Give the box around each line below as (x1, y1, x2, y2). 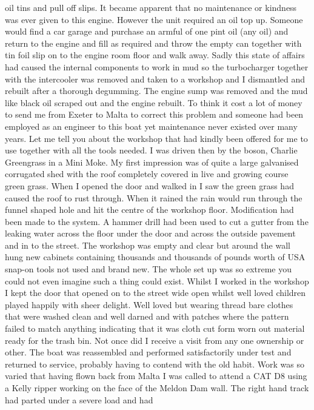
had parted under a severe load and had (5, 393, 153, 406)
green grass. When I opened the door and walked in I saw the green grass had (5, 179, 294, 192)
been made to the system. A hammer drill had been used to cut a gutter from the (5, 215, 309, 227)
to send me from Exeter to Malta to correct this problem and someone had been (5, 108, 304, 121)
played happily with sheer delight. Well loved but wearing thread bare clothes (5, 298, 293, 311)
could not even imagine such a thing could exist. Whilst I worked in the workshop (5, 274, 309, 287)
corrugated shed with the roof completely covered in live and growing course (5, 167, 289, 180)
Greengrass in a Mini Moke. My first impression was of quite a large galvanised (5, 155, 299, 168)
